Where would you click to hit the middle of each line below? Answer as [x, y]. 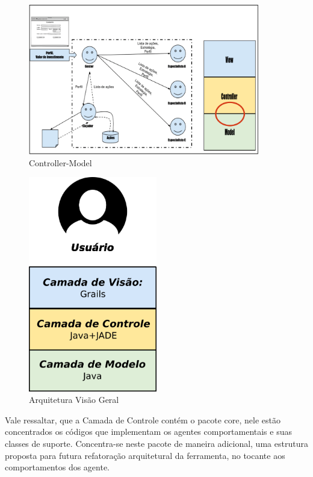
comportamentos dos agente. [57, 467]
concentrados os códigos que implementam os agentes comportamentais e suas [148, 432]
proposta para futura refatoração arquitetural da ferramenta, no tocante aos [145, 455]
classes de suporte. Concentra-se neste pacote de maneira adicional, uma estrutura [156, 443]
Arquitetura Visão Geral [74, 400]
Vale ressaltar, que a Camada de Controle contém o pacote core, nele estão [143, 419]
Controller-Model [60, 162]
